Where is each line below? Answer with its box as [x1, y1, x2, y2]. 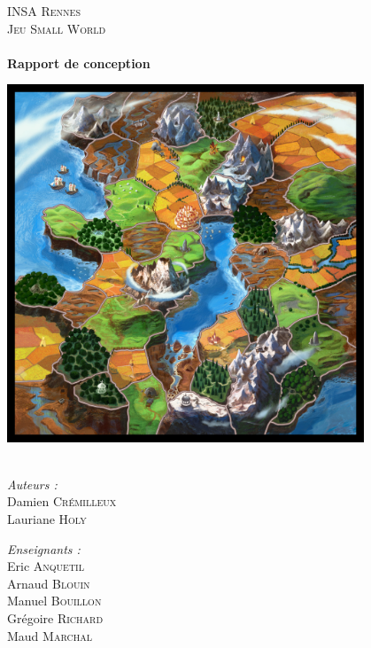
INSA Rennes [7, 2, 81, 20]
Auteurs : [7, 474, 58, 493]
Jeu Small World [7, 19, 106, 37]
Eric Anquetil [7, 557, 84, 575]
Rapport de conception [7, 53, 151, 72]
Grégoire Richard [7, 608, 104, 627]
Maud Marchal [7, 626, 92, 644]
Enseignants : [7, 539, 81, 558]
